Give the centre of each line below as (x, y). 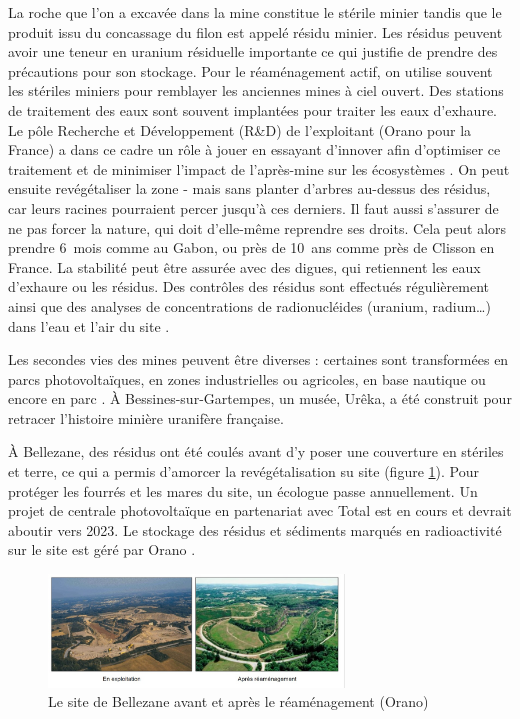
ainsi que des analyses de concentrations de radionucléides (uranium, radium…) (249, 305)
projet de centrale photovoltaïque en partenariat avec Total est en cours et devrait (260, 510)
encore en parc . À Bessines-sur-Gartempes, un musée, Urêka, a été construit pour (260, 398)
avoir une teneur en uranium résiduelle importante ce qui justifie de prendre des (253, 51)
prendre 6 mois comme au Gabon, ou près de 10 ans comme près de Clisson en (251, 247)
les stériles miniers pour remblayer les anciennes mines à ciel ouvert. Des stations (256, 90)
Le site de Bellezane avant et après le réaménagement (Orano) (238, 701)
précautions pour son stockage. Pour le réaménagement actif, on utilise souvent (250, 70)
